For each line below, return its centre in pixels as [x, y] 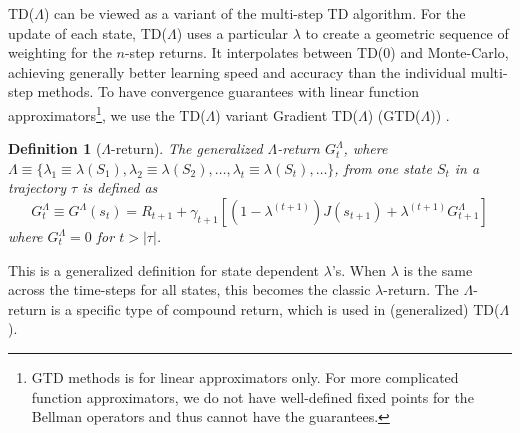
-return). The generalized [187, 148]
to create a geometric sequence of [407, 32]
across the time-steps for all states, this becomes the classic [189, 289]
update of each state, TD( [87, 32]
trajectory [37, 187]
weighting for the [60, 52]
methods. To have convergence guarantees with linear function [228, 91]
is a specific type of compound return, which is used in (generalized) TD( [275, 308]
